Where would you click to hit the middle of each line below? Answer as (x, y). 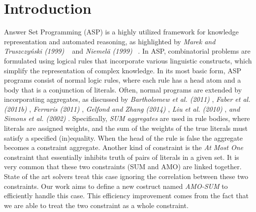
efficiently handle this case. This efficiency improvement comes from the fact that (126, 196)
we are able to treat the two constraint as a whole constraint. (96, 205)
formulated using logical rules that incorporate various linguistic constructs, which (128, 60)
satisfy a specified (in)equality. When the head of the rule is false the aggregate (124, 137)
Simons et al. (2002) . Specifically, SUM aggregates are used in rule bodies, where (127, 118)
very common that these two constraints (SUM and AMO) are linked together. (123, 167)
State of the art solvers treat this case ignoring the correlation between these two (126, 176)
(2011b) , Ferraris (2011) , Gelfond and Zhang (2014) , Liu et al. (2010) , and (122, 108)
